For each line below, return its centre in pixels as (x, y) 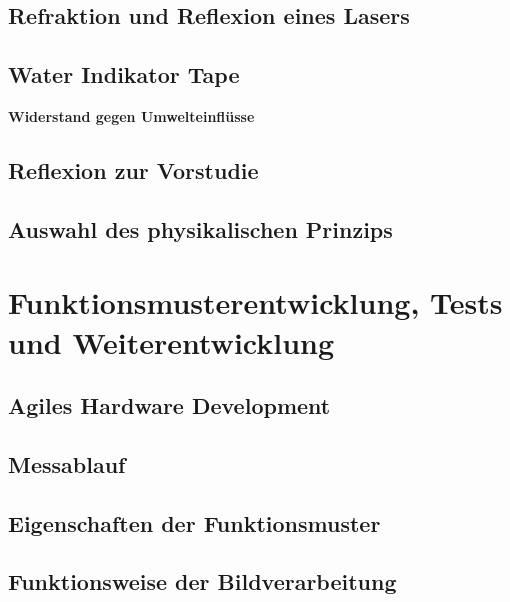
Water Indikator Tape (124, 74)
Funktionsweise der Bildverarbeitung (202, 581)
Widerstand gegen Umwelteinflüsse (131, 115)
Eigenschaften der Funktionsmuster (194, 522)
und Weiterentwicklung (171, 341)
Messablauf (67, 463)
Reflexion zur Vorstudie (133, 169)
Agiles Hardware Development (169, 405)
